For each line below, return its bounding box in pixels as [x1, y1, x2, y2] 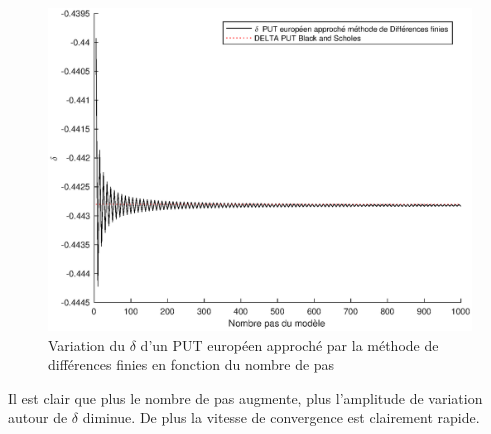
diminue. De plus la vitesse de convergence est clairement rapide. [82, 407, 480, 428]
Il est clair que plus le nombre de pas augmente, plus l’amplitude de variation [8, 387, 483, 408]
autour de [8, 407, 68, 428]
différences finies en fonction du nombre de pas [48, 354, 335, 375]
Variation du [48, 334, 126, 355]
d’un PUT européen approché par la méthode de [140, 334, 439, 355]
